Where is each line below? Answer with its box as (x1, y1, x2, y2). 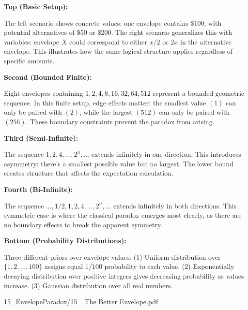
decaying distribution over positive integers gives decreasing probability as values (4, 271, 244, 281)
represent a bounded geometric (153, 88, 244, 98)
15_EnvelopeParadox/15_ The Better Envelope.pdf (4, 296, 158, 307)
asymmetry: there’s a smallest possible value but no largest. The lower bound (4, 158, 233, 168)
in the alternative (180, 36, 232, 46)
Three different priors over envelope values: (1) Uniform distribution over (4, 251, 221, 262)
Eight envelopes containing (4, 88, 83, 98)
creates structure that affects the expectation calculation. (4, 168, 173, 178)
